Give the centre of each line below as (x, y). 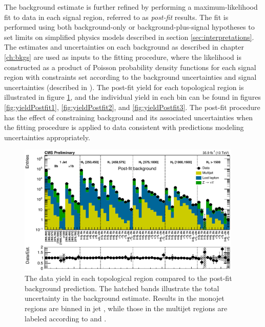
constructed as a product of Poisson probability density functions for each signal (130, 67)
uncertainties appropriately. (47, 137)
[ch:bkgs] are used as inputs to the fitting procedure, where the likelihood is (123, 57)
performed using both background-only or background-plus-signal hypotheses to (129, 27)
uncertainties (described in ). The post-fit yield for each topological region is (124, 87)
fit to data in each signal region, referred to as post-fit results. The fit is (116, 17)
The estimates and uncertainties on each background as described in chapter (124, 47)
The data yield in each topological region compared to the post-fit (128, 278)
